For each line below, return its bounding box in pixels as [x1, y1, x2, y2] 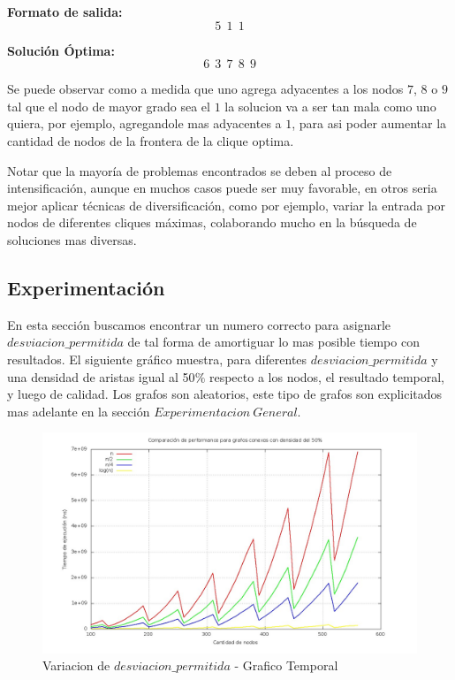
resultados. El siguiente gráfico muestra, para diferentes [7, 349, 307, 368]
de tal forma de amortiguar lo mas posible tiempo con [127, 332, 420, 351]
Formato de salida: [7, 3, 123, 20]
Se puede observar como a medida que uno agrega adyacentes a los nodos [7, 80, 404, 98]
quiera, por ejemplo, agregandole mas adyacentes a [7, 114, 282, 133]
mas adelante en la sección [7, 401, 150, 420]
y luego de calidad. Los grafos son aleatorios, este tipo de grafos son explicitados [7, 385, 443, 403]
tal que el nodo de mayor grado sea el [7, 96, 210, 115]
